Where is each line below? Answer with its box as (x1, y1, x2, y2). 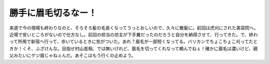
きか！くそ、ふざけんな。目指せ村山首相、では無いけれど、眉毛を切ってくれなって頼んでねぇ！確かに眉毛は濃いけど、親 (9, 45, 258, 52)
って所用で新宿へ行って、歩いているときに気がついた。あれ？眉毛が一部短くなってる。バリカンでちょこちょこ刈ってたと (9, 39, 258, 45)
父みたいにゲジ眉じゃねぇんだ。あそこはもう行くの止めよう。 (9, 53, 136, 59)
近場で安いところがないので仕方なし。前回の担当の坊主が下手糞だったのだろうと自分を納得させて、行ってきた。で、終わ (9, 31, 258, 37)
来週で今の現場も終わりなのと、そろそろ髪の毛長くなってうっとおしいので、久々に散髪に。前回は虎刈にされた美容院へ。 (9, 25, 258, 31)
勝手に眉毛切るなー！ (9, 7, 97, 18)
